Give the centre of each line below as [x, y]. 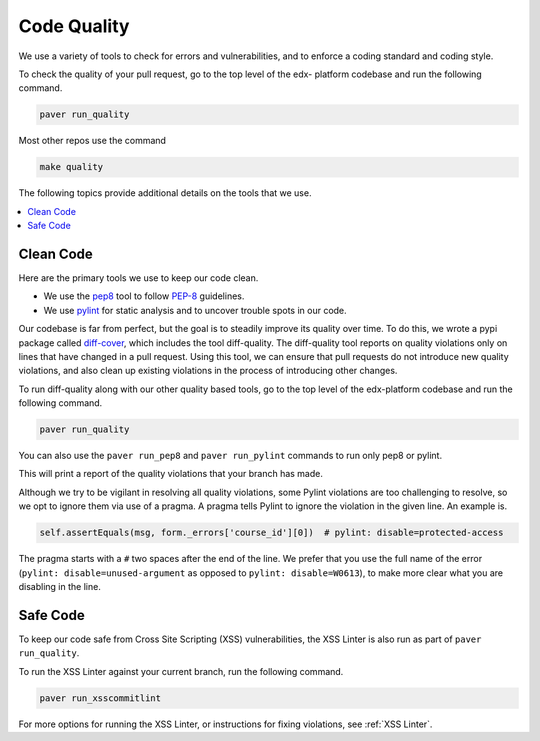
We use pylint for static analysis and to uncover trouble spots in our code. [195, 310]
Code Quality [74, 26]
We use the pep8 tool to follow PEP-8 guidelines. [144, 296]
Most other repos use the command [92, 141]
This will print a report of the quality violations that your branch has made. [171, 474]
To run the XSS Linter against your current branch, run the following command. [181, 671]
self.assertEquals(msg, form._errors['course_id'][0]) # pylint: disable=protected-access [271, 533]
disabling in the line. [60, 586]
